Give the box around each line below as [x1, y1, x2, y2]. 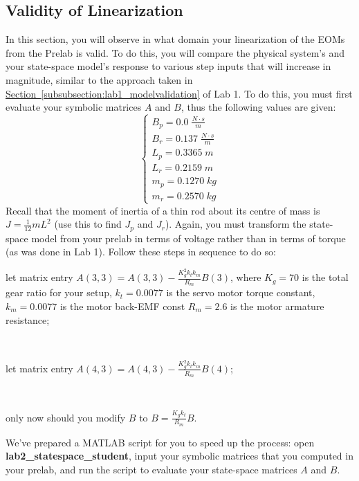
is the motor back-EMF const [59, 298, 185, 313]
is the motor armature [230, 298, 324, 313]
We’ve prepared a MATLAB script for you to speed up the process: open [6, 435, 315, 449]
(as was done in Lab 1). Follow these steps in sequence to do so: [6, 244, 276, 259]
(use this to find [54, 217, 122, 231]
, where [230, 270, 261, 284]
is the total [302, 270, 349, 284]
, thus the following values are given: [181, 100, 336, 114]
